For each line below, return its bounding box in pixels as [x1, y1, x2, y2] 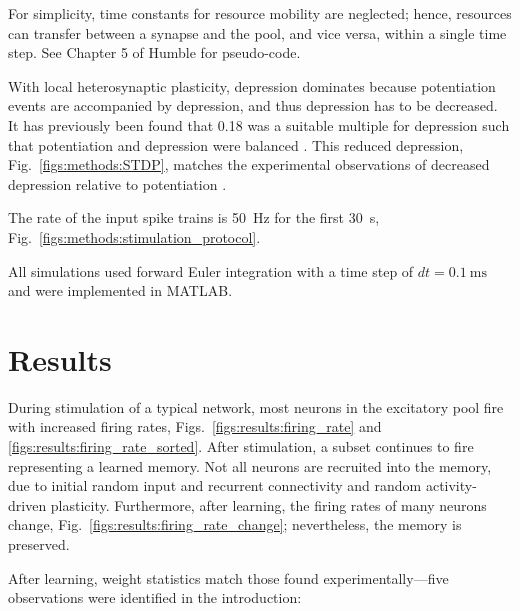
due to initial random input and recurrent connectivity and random [8, 475, 422, 496]
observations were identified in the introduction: [8, 587, 302, 608]
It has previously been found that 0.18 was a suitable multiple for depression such [8, 114, 510, 135]
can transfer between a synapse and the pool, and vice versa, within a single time [8, 22, 507, 43]
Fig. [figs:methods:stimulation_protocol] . [8, 226, 261, 247]
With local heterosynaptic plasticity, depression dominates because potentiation [8, 75, 496, 96]
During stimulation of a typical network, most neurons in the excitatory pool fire [8, 396, 504, 417]
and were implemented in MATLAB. [8, 280, 233, 301]
